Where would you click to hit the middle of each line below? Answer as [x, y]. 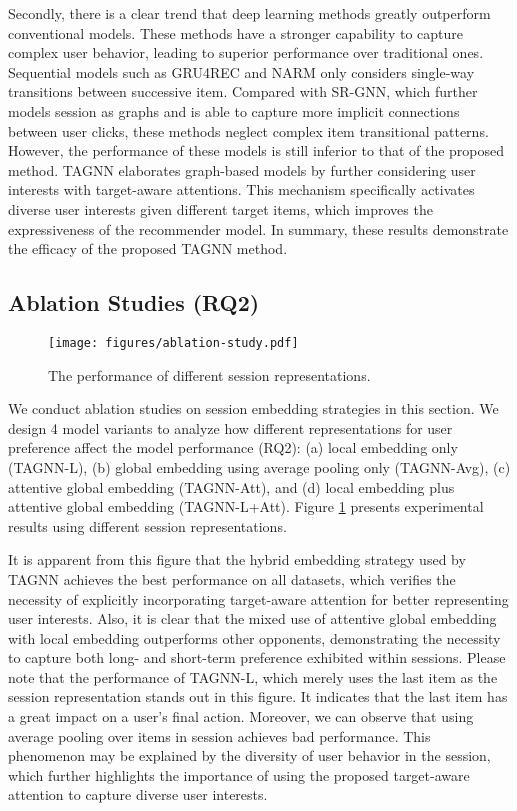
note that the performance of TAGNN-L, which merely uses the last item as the [253, 676]
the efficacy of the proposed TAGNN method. [148, 248]
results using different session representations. [147, 525]
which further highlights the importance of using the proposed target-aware [239, 774]
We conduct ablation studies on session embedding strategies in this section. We [253, 408]
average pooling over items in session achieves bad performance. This [219, 735]
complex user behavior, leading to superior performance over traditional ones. [246, 52]
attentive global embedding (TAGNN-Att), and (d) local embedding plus [231, 486]
